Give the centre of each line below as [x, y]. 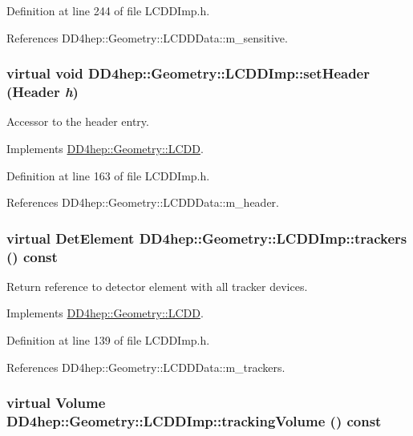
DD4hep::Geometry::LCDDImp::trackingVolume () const [194, 421]
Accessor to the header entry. [78, 121]
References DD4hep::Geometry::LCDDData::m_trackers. [146, 367]
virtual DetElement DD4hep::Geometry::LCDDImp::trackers [207, 238]
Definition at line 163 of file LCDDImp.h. [108, 175]
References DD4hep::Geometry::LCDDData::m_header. [143, 202]
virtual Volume [56, 403]
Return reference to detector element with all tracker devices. [157, 286]
